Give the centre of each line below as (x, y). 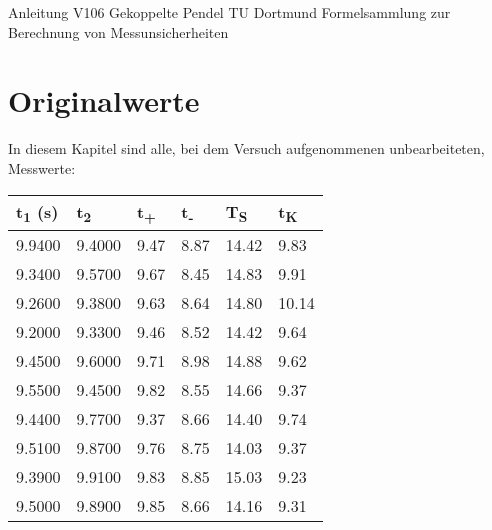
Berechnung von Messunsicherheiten (118, 31)
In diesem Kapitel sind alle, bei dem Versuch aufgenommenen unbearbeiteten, (246, 148)
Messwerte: (42, 167)
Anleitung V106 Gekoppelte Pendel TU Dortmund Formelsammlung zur (229, 12)
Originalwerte (104, 100)
